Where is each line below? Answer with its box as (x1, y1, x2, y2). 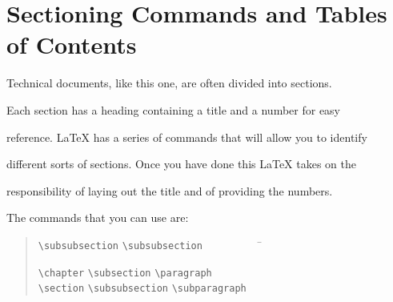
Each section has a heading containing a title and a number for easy (6, 101, 341, 118)
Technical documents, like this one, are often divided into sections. (6, 74, 332, 91)
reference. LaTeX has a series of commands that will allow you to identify (6, 128, 367, 145)
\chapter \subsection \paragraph (38, 267, 212, 279)
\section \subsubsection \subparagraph (38, 283, 247, 295)
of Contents (6, 28, 137, 61)
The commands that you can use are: (6, 209, 189, 226)
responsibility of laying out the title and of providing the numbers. (6, 182, 333, 199)
